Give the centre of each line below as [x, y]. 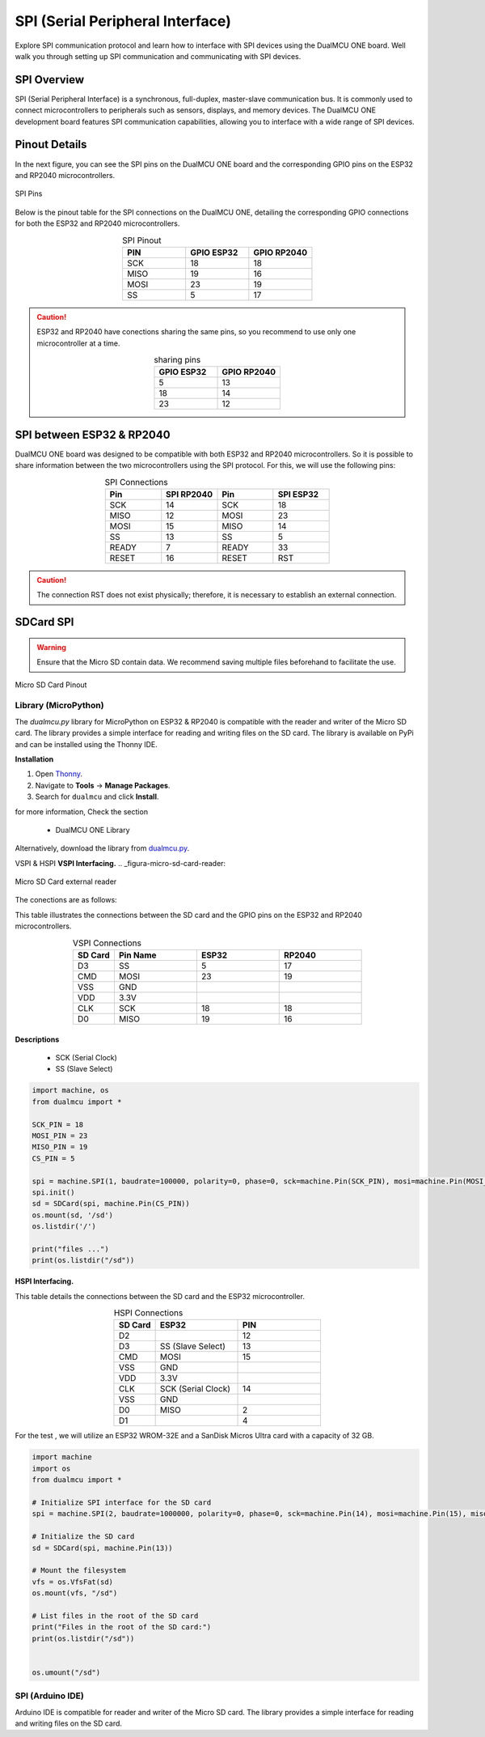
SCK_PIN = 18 [58, 1124]
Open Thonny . [59, 774]
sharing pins [177, 360]
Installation [34, 759]
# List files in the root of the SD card [115, 1616]
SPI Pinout [142, 240]
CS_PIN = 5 [53, 1158]
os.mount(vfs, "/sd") [75, 1593]
